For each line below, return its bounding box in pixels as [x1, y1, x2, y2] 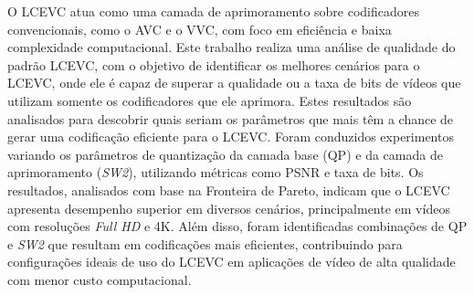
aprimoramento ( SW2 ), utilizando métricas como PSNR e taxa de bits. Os [7, 163, 424, 182]
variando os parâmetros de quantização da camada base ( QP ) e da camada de [7, 144, 443, 163]
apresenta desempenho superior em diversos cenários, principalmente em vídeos [7, 198, 450, 217]
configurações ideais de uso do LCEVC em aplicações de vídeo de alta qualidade [7, 252, 456, 271]
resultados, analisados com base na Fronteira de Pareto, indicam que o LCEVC [7, 180, 450, 199]
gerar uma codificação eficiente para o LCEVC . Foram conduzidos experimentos [7, 127, 454, 146]
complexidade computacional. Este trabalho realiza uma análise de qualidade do [7, 37, 456, 57]
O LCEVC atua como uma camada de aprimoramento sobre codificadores [7, 2, 420, 20]
